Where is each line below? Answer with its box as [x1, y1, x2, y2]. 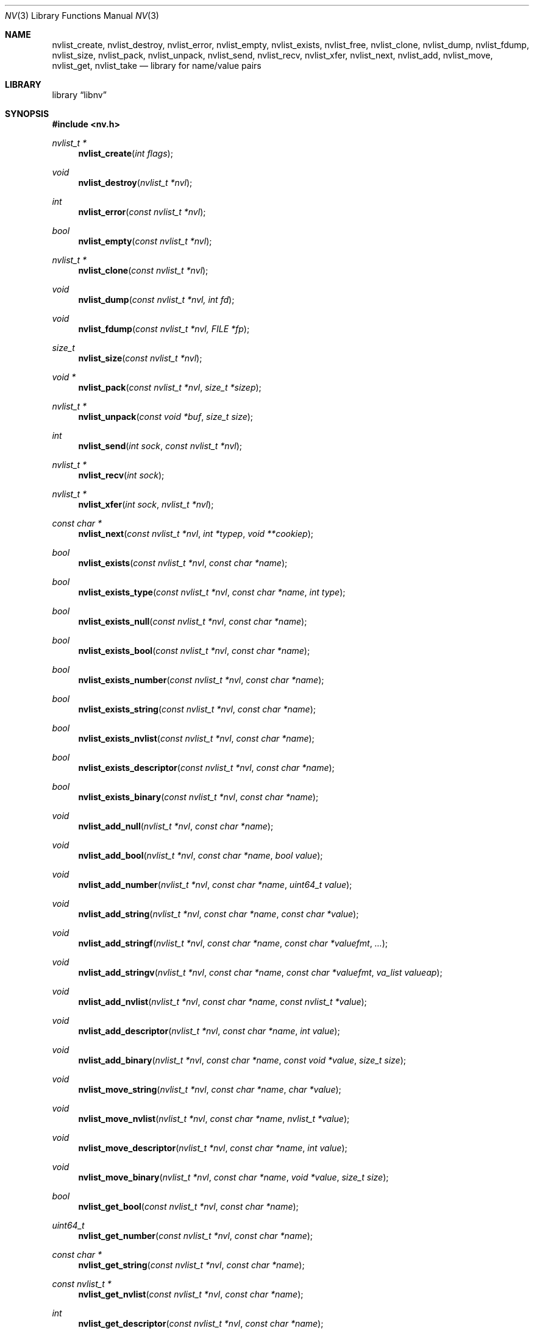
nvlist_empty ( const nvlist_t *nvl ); [78, 236, 212, 246]
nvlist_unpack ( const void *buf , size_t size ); [78, 411, 254, 422]
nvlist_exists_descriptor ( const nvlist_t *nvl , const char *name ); [78, 762, 335, 773]
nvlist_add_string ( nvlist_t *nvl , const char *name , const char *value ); [78, 909, 359, 919]
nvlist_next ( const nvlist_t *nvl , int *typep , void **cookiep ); [78, 528, 314, 539]
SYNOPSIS [5, 108, 49, 119]
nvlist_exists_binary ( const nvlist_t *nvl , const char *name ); [78, 792, 319, 802]
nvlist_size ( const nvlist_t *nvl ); [78, 353, 202, 363]
